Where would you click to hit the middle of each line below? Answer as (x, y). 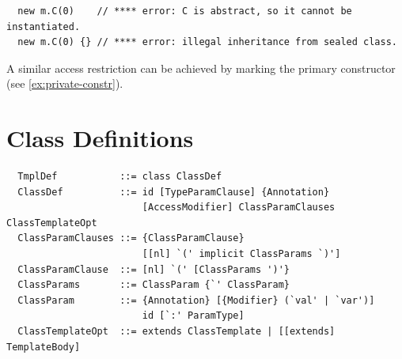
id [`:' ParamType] (193, 316)
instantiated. (44, 26)
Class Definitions (100, 138)
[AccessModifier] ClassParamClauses (239, 208)
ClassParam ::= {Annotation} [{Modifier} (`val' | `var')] (196, 300)
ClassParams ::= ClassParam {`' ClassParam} (154, 285)
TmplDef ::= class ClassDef (120, 177)
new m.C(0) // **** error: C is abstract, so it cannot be (185, 11)
